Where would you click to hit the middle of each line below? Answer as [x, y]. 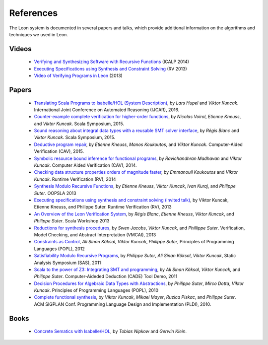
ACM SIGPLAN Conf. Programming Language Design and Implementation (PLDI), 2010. [123, 304]
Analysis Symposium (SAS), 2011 [67, 263]
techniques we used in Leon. [38, 34]
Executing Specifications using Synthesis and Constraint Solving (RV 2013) [110, 69]
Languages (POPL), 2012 [60, 249]
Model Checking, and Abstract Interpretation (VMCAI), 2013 [95, 235]
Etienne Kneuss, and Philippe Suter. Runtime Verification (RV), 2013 [103, 207]
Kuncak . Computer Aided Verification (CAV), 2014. [85, 165]
